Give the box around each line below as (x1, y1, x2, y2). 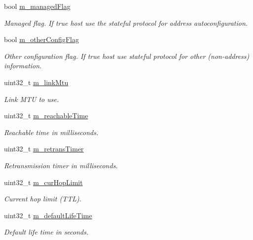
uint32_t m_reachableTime (4, 110, 88, 121)
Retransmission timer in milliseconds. (4, 160, 118, 170)
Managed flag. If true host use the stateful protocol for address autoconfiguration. (4, 17, 248, 28)
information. (4, 60, 42, 71)
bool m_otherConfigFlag (4, 34, 79, 45)
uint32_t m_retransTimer (4, 144, 84, 154)
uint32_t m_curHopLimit (4, 177, 83, 187)
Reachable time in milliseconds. (4, 127, 99, 137)
